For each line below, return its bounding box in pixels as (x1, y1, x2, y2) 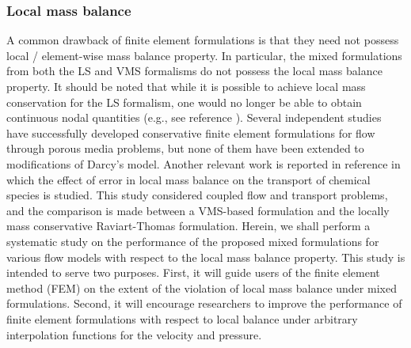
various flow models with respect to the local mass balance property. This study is (6, 248, 405, 265)
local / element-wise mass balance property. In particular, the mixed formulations (6, 47, 402, 63)
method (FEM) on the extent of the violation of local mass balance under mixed (6, 279, 397, 296)
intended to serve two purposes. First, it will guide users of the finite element (6, 264, 380, 281)
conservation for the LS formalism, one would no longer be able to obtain (6, 93, 362, 110)
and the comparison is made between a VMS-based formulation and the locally (6, 202, 390, 218)
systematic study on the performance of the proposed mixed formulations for (6, 233, 379, 249)
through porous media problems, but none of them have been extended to (6, 140, 364, 157)
